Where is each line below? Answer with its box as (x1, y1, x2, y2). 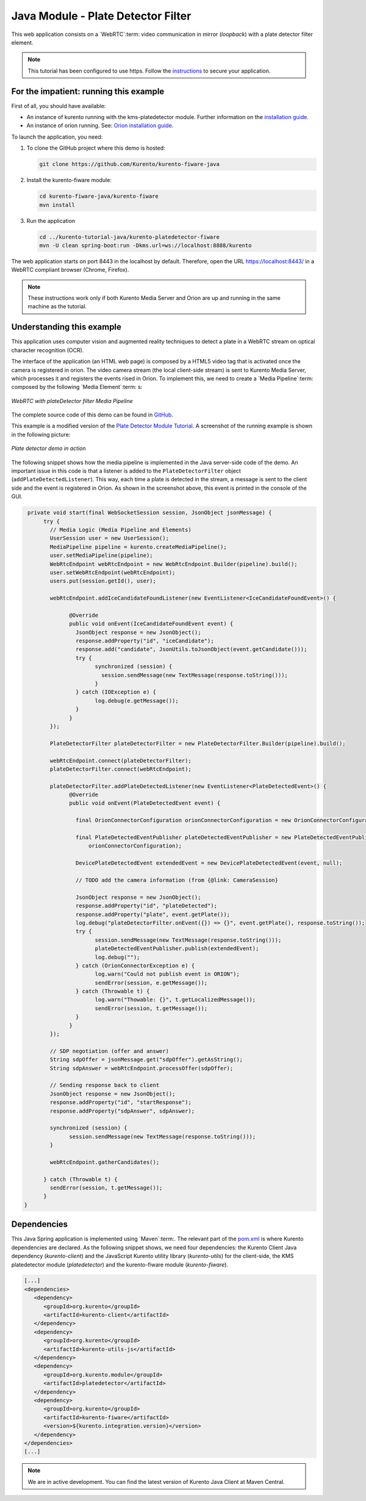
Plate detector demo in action (11, 445, 86, 452)
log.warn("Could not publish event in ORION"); (95, 971, 240, 978)
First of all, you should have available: (11, 102, 106, 109)
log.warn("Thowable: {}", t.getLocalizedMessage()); (95, 996, 256, 1003)
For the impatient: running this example (11, 86, 165, 96)
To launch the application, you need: (11, 133, 103, 140)
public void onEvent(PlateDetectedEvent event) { (69, 800, 221, 807)
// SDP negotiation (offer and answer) (49, 1047, 169, 1055)
